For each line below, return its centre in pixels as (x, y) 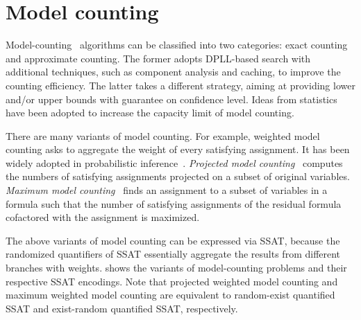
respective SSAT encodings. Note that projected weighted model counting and (172, 281)
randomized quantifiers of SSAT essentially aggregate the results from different (173, 254)
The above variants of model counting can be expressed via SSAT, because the (173, 240)
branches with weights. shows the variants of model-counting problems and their (176, 268)
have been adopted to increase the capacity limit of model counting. (150, 113)
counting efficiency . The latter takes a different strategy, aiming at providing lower (180, 85)
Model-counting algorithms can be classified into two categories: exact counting (177, 45)
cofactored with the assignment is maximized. (103, 217)
